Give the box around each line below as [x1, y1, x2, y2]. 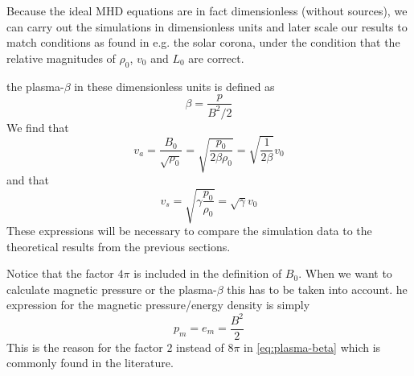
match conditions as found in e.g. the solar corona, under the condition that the [6, 34, 400, 51]
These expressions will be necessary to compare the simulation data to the [6, 222, 372, 239]
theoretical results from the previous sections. [6, 238, 231, 254]
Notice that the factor [6, 265, 114, 282]
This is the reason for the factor [6, 338, 163, 355]
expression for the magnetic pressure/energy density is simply [6, 296, 310, 313]
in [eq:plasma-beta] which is [244, 338, 381, 355]
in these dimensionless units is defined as [74, 77, 275, 94]
